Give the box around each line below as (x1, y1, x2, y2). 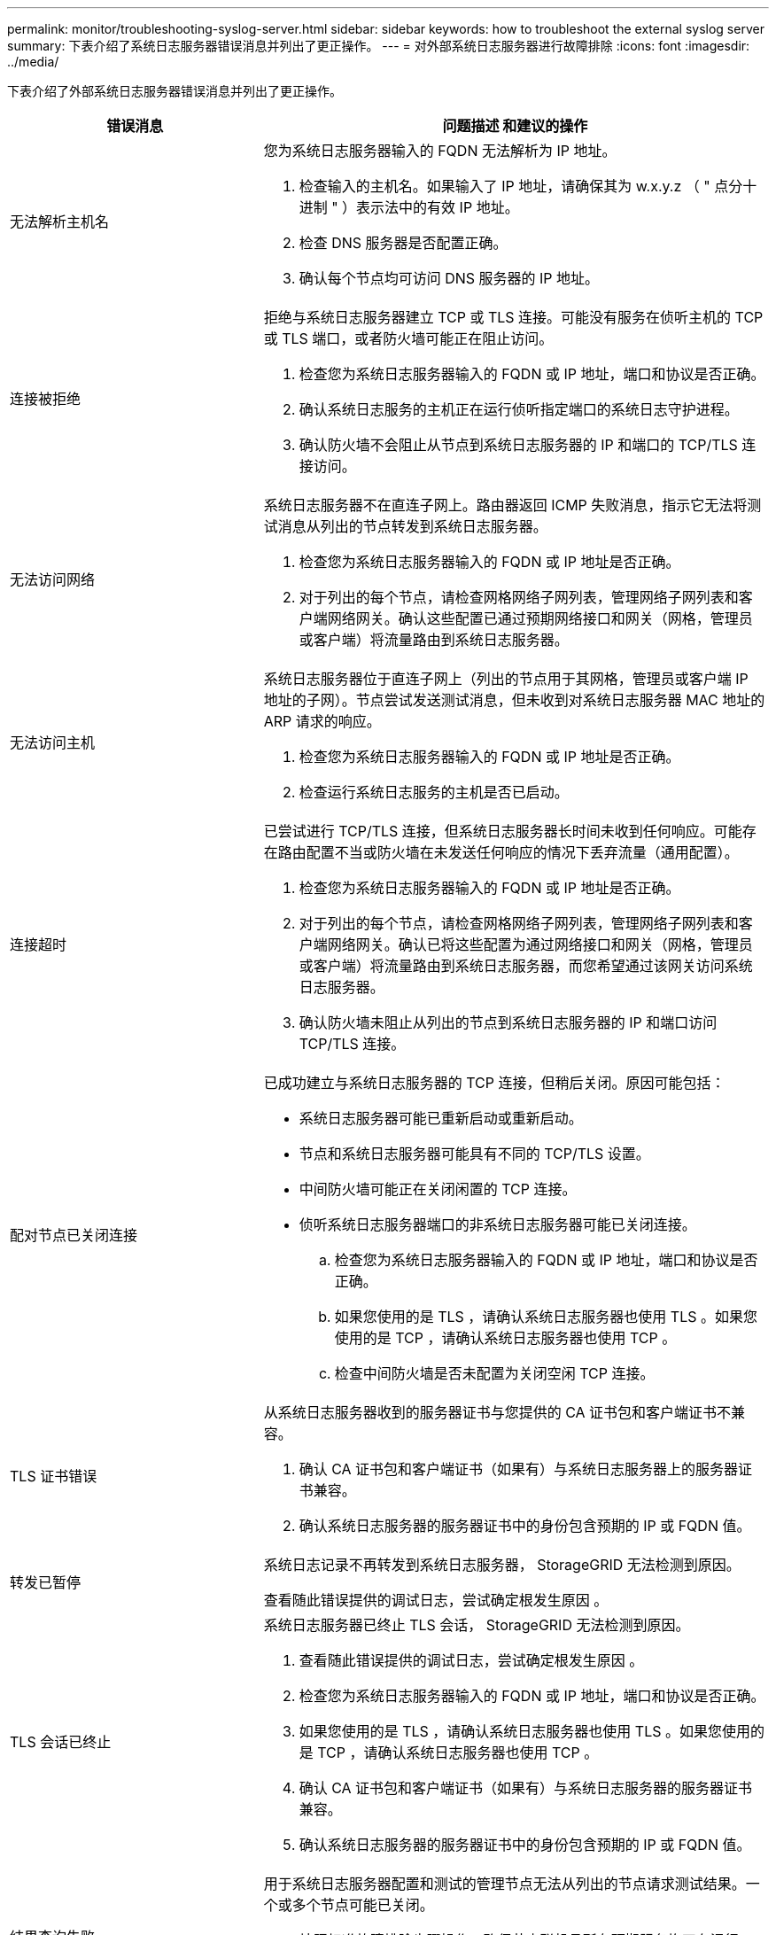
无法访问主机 (10, 734, 96, 751)
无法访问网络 (10, 571, 96, 588)
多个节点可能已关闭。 (291, 1896, 434, 1914)
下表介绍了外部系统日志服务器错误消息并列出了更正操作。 (7, 83, 342, 98)
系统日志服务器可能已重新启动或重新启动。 (299, 1109, 583, 1127)
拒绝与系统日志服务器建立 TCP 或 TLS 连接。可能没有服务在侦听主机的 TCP (263, 308, 764, 326)
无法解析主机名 (10, 213, 110, 230)
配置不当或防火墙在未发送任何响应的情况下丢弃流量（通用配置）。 (306, 843, 739, 861)
